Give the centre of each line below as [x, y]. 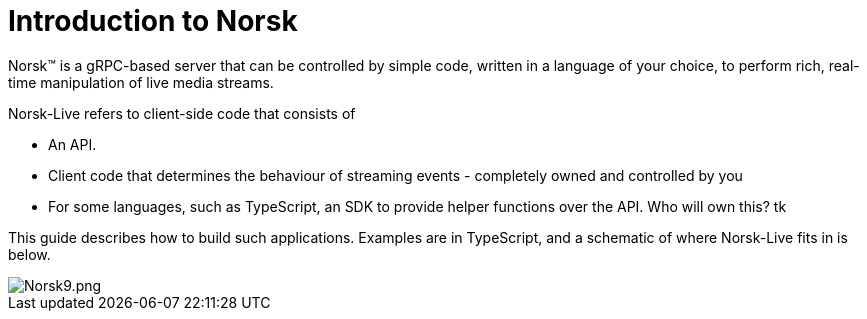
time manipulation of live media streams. [141, 82]
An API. [72, 144]
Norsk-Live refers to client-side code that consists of [182, 113]
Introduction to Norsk [153, 21]
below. [29, 254]
